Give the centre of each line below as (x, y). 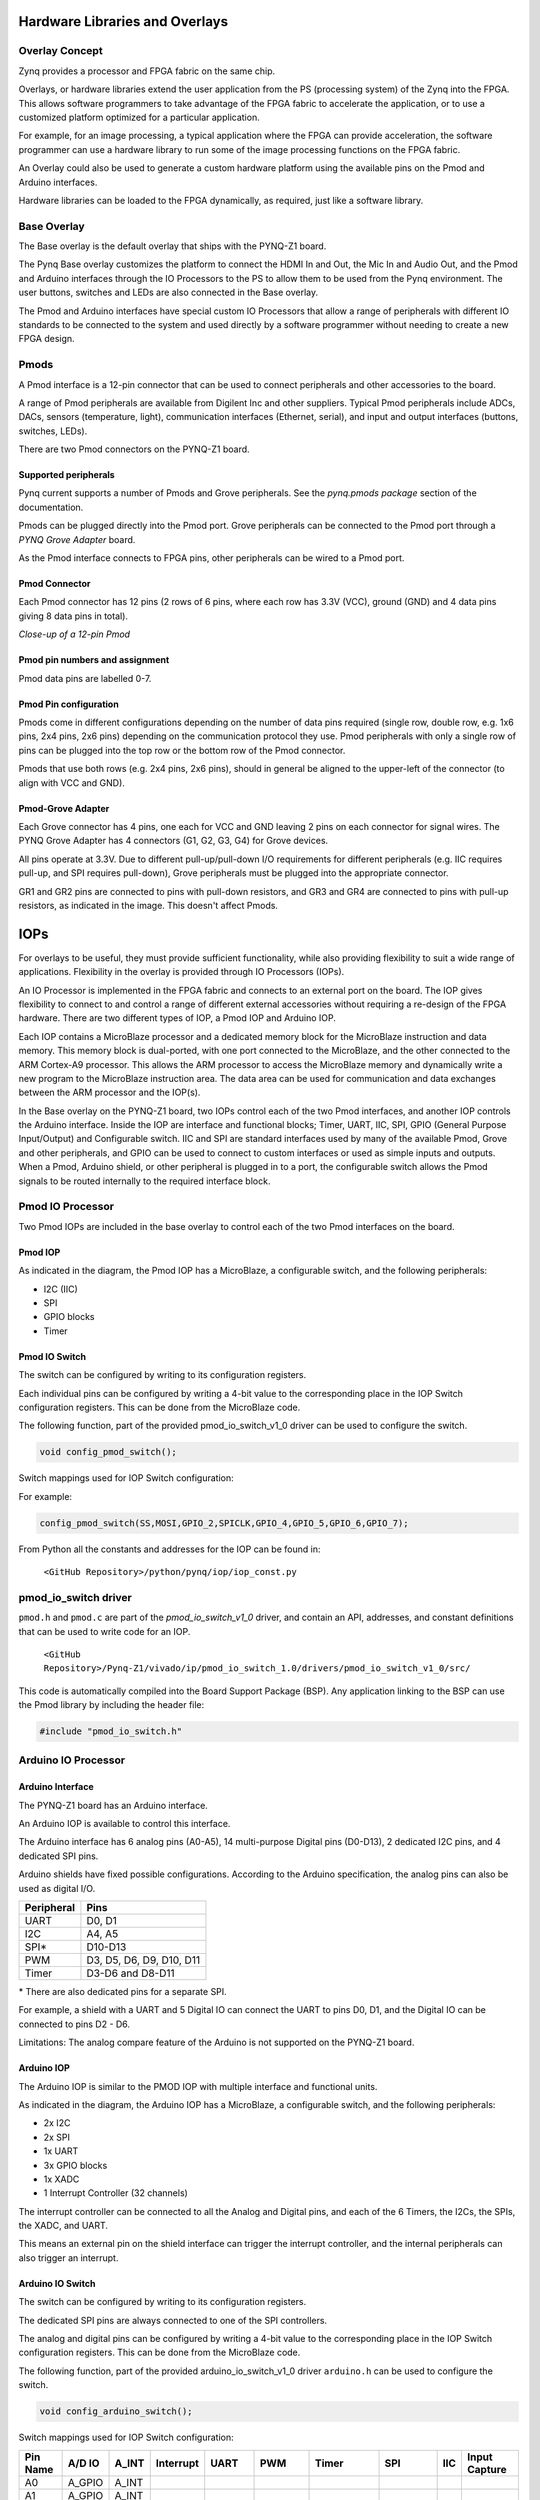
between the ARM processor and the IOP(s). (109, 1092)
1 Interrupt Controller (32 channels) (116, 2193)
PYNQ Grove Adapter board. (77, 539)
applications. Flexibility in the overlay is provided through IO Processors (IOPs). (181, 972)
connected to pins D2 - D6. (74, 2024)
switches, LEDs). (53, 431)
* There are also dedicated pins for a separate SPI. (122, 1991)
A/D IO (83, 2463)
